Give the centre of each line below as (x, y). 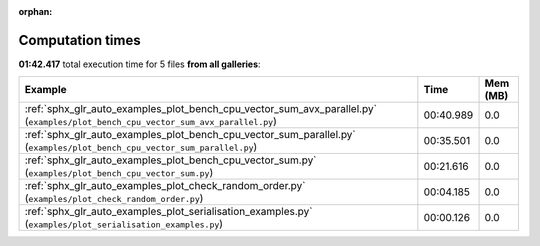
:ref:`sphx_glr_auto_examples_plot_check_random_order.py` (165, 186)
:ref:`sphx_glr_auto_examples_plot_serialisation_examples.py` (168, 212)
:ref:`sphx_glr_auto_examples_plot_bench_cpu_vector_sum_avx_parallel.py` (200, 109)
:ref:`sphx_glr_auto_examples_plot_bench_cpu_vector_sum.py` (170, 160)
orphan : (35, 11)
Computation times (79, 40)
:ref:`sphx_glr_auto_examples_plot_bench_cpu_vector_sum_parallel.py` (190, 135)
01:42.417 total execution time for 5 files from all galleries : (139, 64)
